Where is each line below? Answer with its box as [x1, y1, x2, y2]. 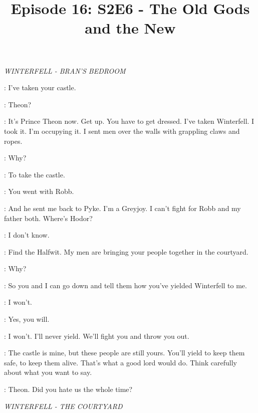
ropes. [4, 135, 23, 146]
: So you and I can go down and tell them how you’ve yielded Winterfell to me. [4, 280, 247, 290]
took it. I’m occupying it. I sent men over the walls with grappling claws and [4, 125, 240, 136]
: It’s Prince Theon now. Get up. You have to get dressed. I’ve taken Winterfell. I [4, 116, 254, 126]
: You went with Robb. [4, 186, 74, 196]
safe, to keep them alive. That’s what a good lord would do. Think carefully [4, 357, 237, 367]
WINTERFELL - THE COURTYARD [4, 400, 123, 411]
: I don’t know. [4, 230, 50, 240]
